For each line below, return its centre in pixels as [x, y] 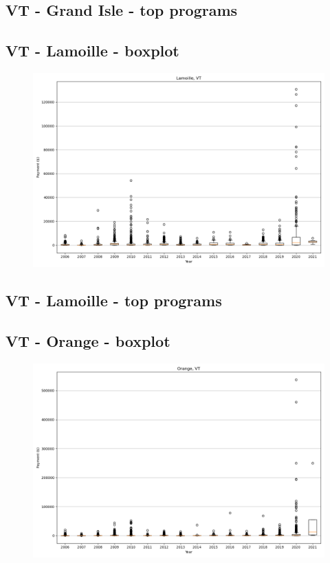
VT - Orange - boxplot [88, 341]
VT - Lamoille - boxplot [92, 51]
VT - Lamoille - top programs [114, 300]
